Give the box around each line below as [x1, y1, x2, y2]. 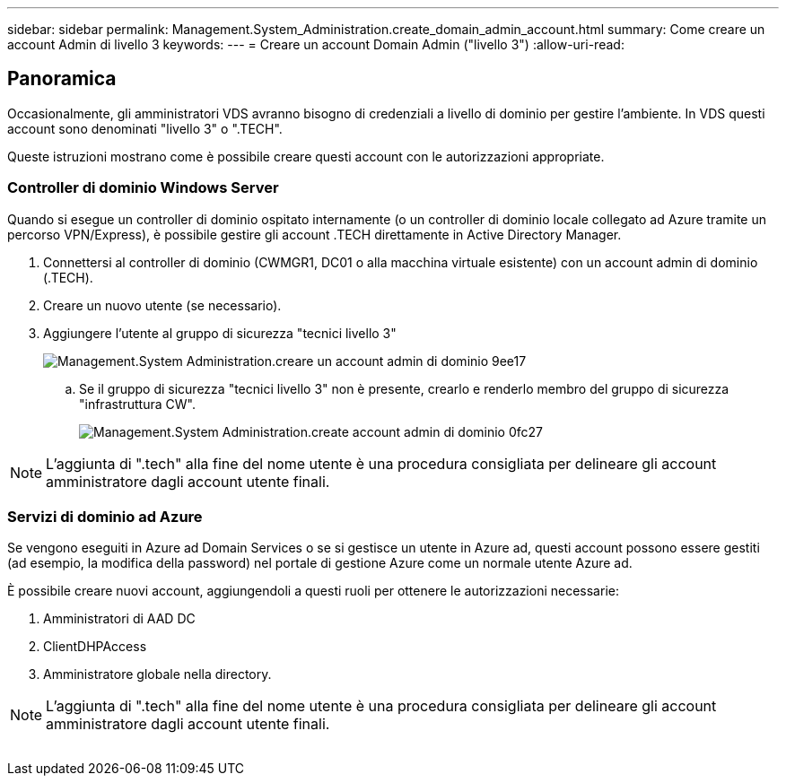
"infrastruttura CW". [79, 396, 196, 412]
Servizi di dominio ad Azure [7, 507, 203, 526]
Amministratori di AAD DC [43, 611, 196, 627]
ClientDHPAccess [43, 639, 147, 655]
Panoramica [7, 67, 117, 91]
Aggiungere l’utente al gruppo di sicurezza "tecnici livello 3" [43, 325, 397, 341]
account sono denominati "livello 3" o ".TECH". [7, 120, 283, 136]
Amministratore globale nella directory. [43, 666, 272, 683]
